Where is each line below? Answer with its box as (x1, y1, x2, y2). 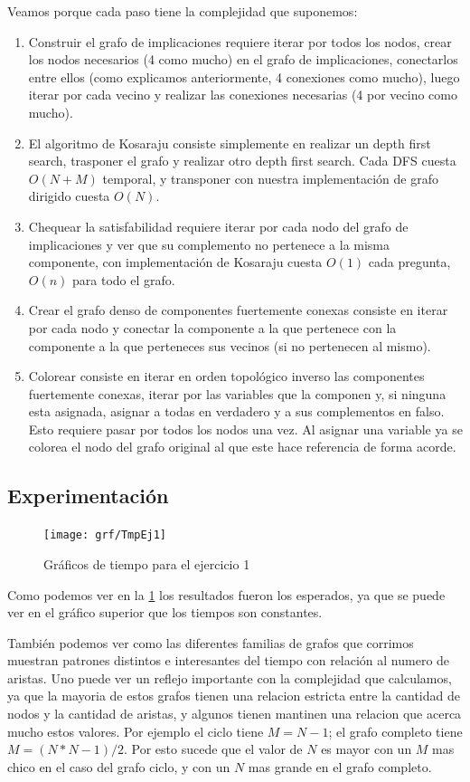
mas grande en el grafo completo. (248, 757, 432, 776)
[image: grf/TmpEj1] (43, 529, 167, 542)
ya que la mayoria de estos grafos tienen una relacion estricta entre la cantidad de (7, 686, 460, 705)
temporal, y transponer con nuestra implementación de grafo (102, 168, 438, 187)
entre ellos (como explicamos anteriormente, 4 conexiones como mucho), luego (28, 67, 460, 86)
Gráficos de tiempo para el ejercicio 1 (43, 554, 250, 573)
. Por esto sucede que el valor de (124, 739, 303, 758)
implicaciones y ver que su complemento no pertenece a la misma (28, 234, 390, 253)
